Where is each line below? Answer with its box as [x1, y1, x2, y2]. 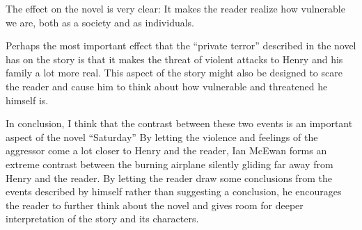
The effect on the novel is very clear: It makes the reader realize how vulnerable [6, 1, 345, 15]
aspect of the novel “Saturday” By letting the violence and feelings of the [6, 129, 318, 144]
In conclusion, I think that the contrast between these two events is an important [6, 116, 353, 131]
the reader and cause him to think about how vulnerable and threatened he [6, 79, 328, 93]
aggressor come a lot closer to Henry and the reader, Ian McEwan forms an [6, 143, 327, 158]
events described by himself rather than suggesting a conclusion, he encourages [6, 184, 342, 199]
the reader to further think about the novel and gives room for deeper [6, 197, 304, 212]
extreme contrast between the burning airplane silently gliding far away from [6, 156, 333, 171]
